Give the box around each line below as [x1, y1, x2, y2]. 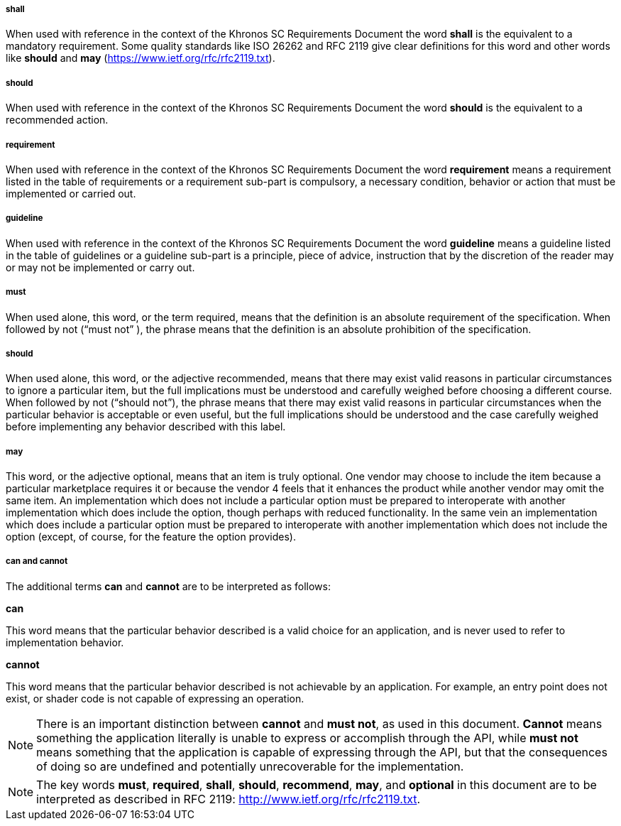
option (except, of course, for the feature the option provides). [6, 531, 296, 543]
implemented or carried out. [6, 187, 136, 200]
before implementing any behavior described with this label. [6, 420, 286, 433]
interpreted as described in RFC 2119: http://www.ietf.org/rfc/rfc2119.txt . [36, 791, 421, 806]
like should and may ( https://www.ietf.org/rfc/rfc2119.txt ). [6, 52, 275, 65]
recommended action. [6, 114, 109, 126]
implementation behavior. [6, 636, 124, 648]
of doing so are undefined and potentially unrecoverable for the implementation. [36, 759, 464, 773]
